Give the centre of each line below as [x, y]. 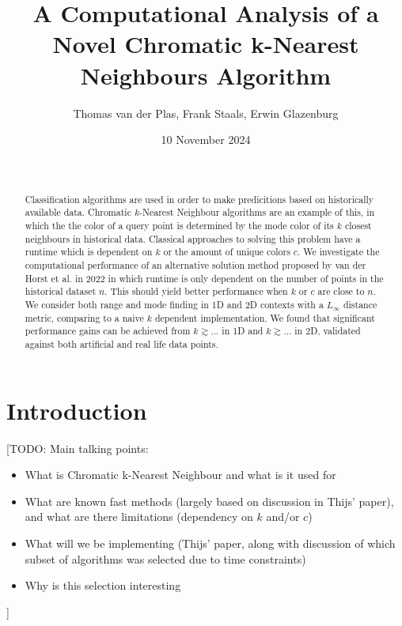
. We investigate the [339, 252]
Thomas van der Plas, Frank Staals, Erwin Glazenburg [206, 113]
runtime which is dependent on [89, 252]
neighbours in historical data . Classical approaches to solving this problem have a [193, 238]
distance [360, 305]
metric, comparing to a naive [84, 317]
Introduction [77, 410]
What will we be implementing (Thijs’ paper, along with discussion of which [210, 543]
